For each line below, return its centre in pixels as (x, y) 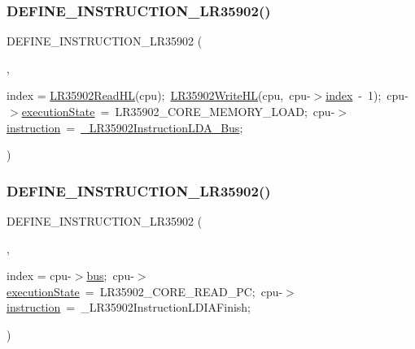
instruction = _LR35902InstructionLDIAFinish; (129, 307)
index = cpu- (39, 276)
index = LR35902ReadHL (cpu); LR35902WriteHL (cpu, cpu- (159, 95)
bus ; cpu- (110, 276)
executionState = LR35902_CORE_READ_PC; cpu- (145, 291)
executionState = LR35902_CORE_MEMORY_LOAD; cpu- (178, 111)
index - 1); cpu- (367, 95)
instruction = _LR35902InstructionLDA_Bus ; (125, 127)
